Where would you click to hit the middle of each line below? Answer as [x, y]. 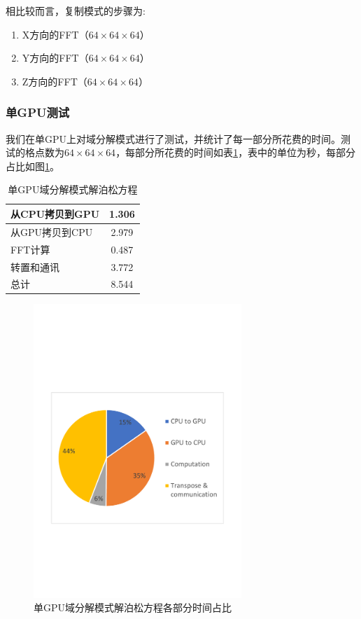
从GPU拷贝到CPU [52, 231]
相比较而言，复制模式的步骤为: [76, 11]
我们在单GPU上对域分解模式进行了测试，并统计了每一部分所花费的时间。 [174, 138]
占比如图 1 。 [33, 166]
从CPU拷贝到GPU [55, 213]
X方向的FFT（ [55, 34]
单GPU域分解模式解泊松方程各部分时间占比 [133, 607]
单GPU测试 [38, 112]
